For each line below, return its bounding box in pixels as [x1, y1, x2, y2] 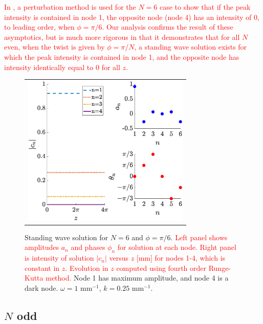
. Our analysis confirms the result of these [102, 21, 233, 32]
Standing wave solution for [25, 232, 108, 242]
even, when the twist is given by [4, 41, 105, 52]
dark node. [25, 282, 58, 293]
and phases [71, 242, 105, 252]
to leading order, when [4, 21, 75, 32]
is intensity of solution [25, 252, 94, 263]
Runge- [208, 262, 231, 273]
